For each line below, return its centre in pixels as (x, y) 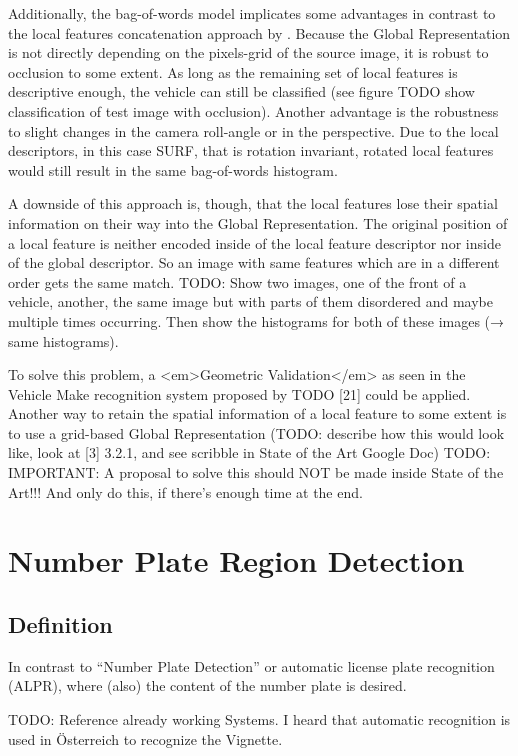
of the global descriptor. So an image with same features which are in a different (254, 262)
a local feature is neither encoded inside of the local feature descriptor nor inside (254, 242)
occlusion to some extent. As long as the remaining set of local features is (233, 71)
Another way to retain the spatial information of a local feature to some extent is (257, 413)
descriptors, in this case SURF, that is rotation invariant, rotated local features (251, 150)
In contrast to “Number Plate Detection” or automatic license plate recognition (251, 665)
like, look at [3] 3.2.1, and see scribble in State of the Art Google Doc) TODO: (249, 452)
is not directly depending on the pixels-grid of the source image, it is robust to (248, 52)
